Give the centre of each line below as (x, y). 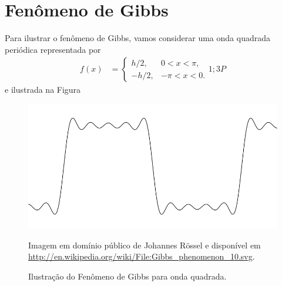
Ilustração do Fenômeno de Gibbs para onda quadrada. (127, 276)
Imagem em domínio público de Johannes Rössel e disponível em (145, 245)
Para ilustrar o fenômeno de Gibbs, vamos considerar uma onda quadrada (137, 38)
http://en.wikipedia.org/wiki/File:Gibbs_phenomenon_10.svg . (142, 256)
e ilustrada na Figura (43, 90)
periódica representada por (53, 49)
